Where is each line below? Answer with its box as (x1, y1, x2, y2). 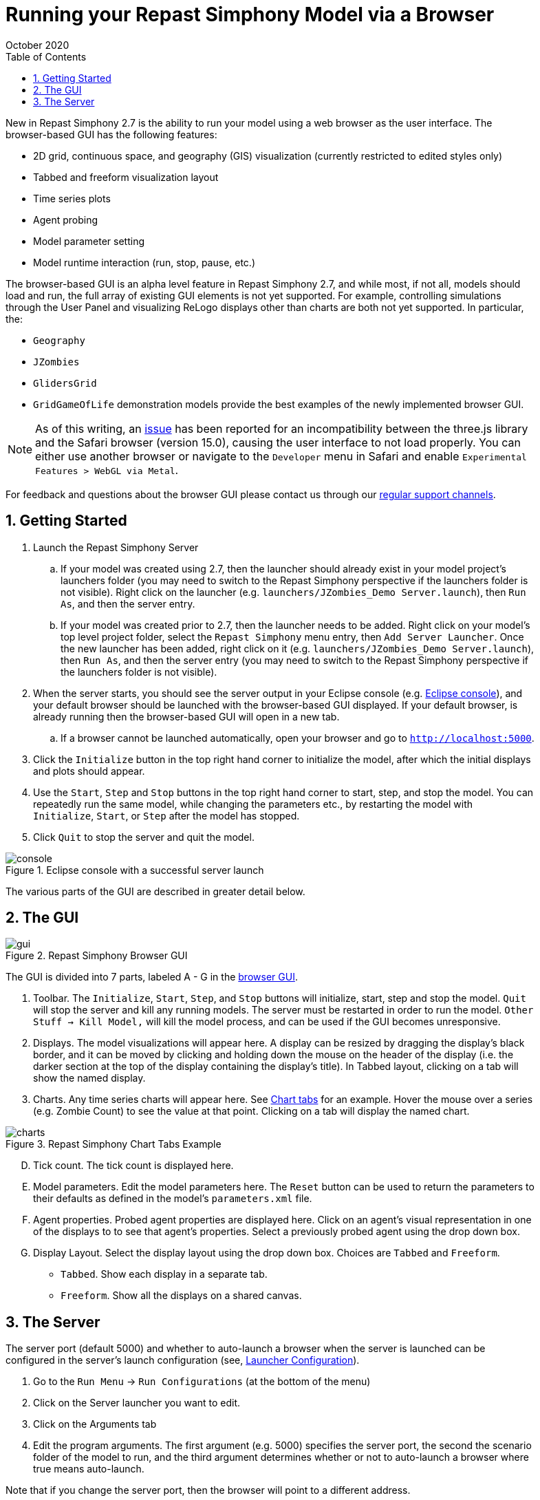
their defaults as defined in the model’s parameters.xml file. (33, 1192, 312, 1205)
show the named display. (33, 1072, 146, 1084)
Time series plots (33, 192, 111, 204)
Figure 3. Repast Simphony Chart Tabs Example (6, 1138, 222, 1150)
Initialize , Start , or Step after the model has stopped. (33, 809, 300, 822)
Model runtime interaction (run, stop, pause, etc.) (33, 256, 256, 268)
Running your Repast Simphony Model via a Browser (6, 3, 495, 26)
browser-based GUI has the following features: (6, 128, 217, 140)
